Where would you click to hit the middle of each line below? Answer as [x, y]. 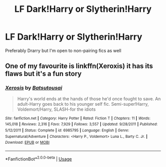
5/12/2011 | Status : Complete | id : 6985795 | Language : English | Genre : [67, 130]
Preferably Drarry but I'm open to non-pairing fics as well [63, 50]
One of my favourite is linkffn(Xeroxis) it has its [79, 66]
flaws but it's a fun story [43, 74]
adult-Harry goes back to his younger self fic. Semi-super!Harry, [83, 104]
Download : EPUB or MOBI [27, 143]
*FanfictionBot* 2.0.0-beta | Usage [39, 158]
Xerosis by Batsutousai [34, 88]
